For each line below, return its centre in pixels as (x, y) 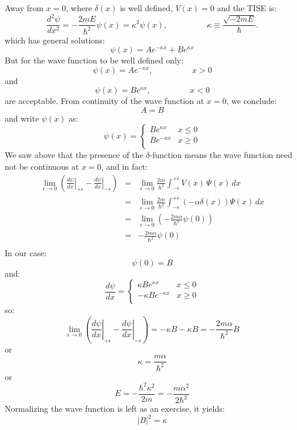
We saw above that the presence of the (74, 155)
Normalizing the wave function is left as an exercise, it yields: (115, 409)
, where (79, 8)
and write (22, 118)
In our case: (26, 253)
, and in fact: (124, 167)
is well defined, (146, 8)
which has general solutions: (55, 40)
